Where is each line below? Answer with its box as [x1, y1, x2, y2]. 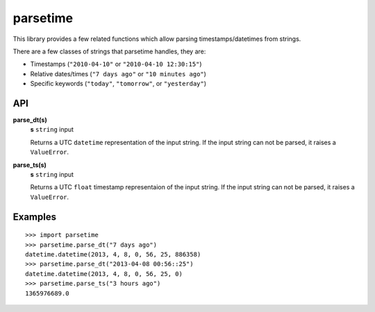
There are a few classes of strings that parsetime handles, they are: [12, 47, 206, 55]
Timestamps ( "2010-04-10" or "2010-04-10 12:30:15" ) [30, 60, 202, 69]
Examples [12, 211, 57, 223]
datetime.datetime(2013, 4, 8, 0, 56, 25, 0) [25, 270, 183, 277]
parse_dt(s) [12, 116, 48, 124]
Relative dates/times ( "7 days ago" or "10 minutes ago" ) [30, 69, 206, 78]
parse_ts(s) [12, 160, 47, 169]
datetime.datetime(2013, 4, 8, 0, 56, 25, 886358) [25, 250, 201, 258]
